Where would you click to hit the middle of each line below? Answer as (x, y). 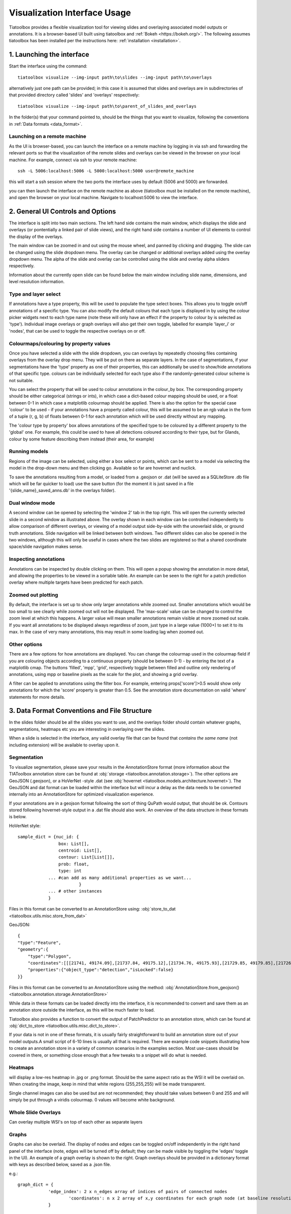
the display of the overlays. (36, 236)
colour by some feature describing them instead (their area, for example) (82, 439)
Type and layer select (35, 294)
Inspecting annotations (37, 559)
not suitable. (21, 380)
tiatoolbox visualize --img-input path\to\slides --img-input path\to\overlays (115, 77)
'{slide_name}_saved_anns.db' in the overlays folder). (62, 490)
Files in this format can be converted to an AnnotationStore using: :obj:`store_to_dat (92, 909)
